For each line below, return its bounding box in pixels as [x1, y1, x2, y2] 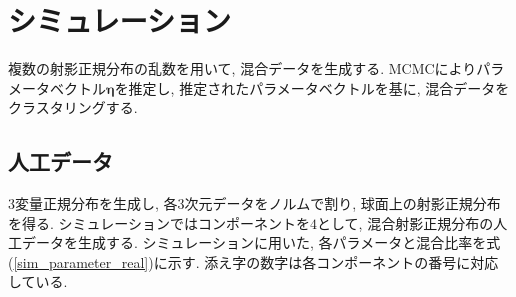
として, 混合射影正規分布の [317, 212, 494, 233]
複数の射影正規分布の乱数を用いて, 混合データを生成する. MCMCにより [8, 58, 477, 79]
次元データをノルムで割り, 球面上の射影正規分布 [184, 193, 501, 214]
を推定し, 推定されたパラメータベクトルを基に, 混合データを [114, 77, 510, 98]
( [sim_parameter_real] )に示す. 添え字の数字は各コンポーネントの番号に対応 [8, 251, 499, 272]
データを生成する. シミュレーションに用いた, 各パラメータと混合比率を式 [21, 232, 501, 253]
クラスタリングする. [8, 97, 138, 118]
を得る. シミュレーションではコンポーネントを [8, 212, 310, 233]
